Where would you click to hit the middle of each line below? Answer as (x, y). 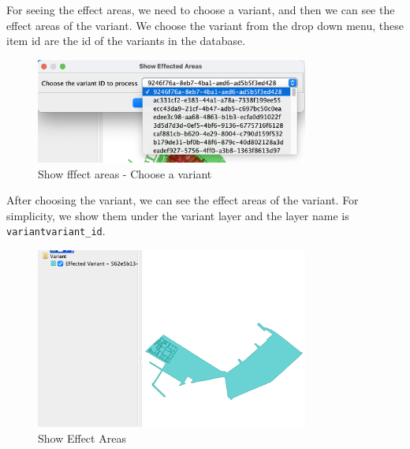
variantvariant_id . (56, 231)
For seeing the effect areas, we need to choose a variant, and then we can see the (201, 9)
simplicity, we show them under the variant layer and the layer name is (178, 215)
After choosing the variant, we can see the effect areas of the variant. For (183, 200)
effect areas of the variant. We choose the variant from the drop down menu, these (205, 25)
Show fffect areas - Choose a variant (125, 173)
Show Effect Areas (82, 438)
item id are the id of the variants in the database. (126, 41)
